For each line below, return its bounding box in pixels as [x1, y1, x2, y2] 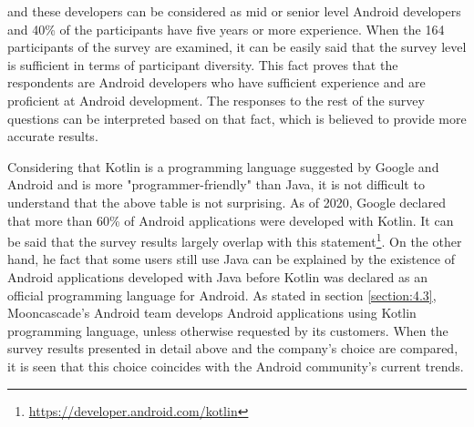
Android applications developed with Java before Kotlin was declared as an [7, 267, 428, 286]
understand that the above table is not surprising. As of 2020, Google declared [7, 192, 446, 211]
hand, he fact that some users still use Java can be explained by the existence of [7, 249, 456, 269]
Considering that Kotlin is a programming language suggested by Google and [7, 157, 439, 176]
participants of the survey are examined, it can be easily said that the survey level [7, 37, 467, 56]
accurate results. [7, 127, 98, 146]
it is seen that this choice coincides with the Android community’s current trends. [7, 356, 464, 375]
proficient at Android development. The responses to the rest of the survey [7, 90, 425, 109]
